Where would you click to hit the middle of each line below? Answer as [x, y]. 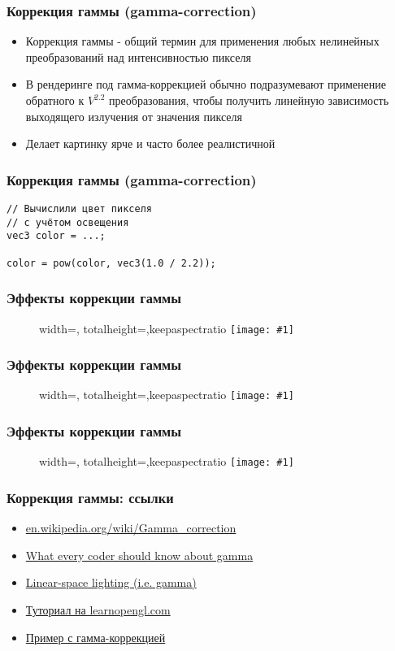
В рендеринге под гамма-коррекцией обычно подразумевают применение [206, 84]
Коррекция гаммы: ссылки [90, 497]
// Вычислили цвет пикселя [79, 209]
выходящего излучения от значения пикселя [134, 116]
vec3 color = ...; [56, 236]
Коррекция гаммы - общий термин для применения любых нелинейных [202, 41]
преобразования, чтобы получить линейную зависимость [249, 100]
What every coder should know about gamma [139, 555]
